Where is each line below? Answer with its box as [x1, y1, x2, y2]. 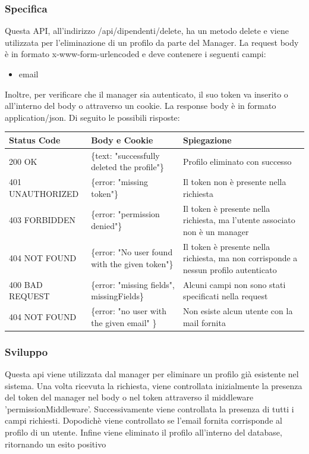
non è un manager [182, 225, 249, 237]
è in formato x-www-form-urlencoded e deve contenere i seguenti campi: [5, 48, 266, 60]
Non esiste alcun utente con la [182, 305, 293, 317]
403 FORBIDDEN [9, 214, 75, 226]
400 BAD [9, 278, 43, 290]
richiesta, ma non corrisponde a [182, 252, 298, 264]
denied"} [91, 219, 122, 231]
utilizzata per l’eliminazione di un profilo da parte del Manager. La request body [5, 36, 299, 48]
